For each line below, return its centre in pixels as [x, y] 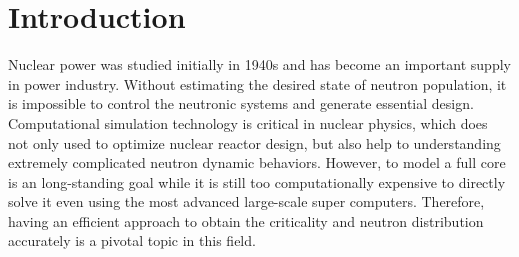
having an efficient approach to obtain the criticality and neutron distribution [246, 220]
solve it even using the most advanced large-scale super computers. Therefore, [246, 201]
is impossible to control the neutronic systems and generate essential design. [241, 103]
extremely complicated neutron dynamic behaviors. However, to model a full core [257, 162]
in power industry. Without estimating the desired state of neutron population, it [257, 83]
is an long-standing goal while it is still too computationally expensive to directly [257, 181]
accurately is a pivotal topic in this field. [132, 240]
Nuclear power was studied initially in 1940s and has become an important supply [259, 64]
